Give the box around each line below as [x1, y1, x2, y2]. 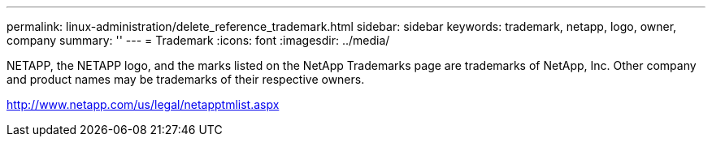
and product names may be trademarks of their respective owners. [7, 72, 365, 86]
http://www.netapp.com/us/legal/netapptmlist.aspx [7, 97, 280, 111]
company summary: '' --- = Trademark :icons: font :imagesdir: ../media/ [7, 33, 390, 47]
